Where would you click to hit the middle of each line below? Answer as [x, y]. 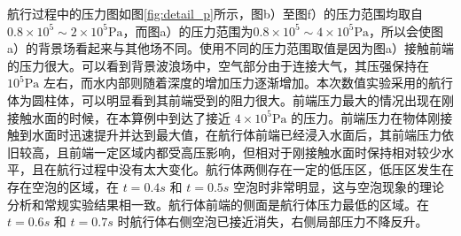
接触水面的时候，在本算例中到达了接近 [119, 117]
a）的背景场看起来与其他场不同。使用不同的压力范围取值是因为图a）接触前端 [230, 48]
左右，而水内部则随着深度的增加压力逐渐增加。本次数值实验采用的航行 [248, 83]
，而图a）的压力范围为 [188, 30]
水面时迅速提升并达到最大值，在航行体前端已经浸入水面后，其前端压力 [236, 135]
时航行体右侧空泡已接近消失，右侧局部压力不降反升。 [273, 221]
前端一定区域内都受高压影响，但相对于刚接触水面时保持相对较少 [255, 152]
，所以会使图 [406, 30]
